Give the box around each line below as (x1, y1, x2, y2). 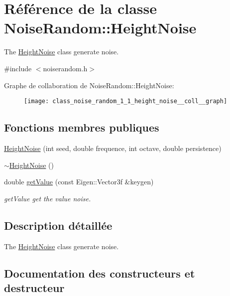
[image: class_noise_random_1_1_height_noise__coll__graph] (24, 98, 228, 105)
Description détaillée (4, 217, 113, 233)
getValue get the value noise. (4, 193, 91, 203)
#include (4, 63, 32, 73)
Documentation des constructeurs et (4, 265, 195, 281)
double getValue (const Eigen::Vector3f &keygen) (4, 176, 154, 187)
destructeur (4, 280, 65, 295)
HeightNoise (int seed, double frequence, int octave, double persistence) (4, 143, 222, 153)
